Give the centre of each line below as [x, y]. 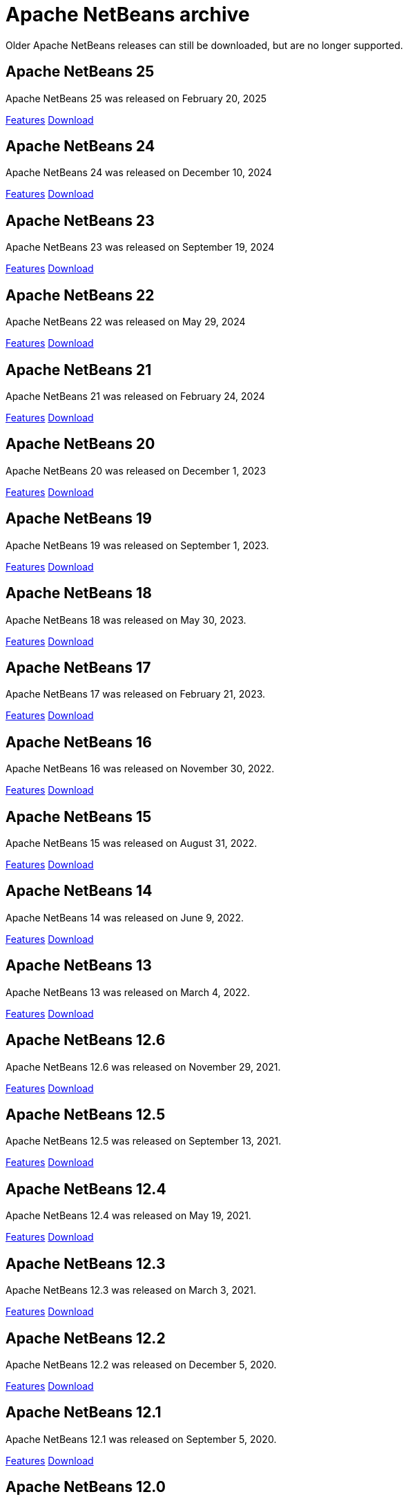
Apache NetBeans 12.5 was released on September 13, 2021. [144, 1141]
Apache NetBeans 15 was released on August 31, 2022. [132, 843]
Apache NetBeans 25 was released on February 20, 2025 [136, 98]
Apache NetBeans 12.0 [86, 1487]
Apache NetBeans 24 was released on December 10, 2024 [139, 173]
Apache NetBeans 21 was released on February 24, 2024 [135, 396]
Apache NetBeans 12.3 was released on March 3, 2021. [131, 1290]
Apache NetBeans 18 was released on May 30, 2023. [126, 620]
